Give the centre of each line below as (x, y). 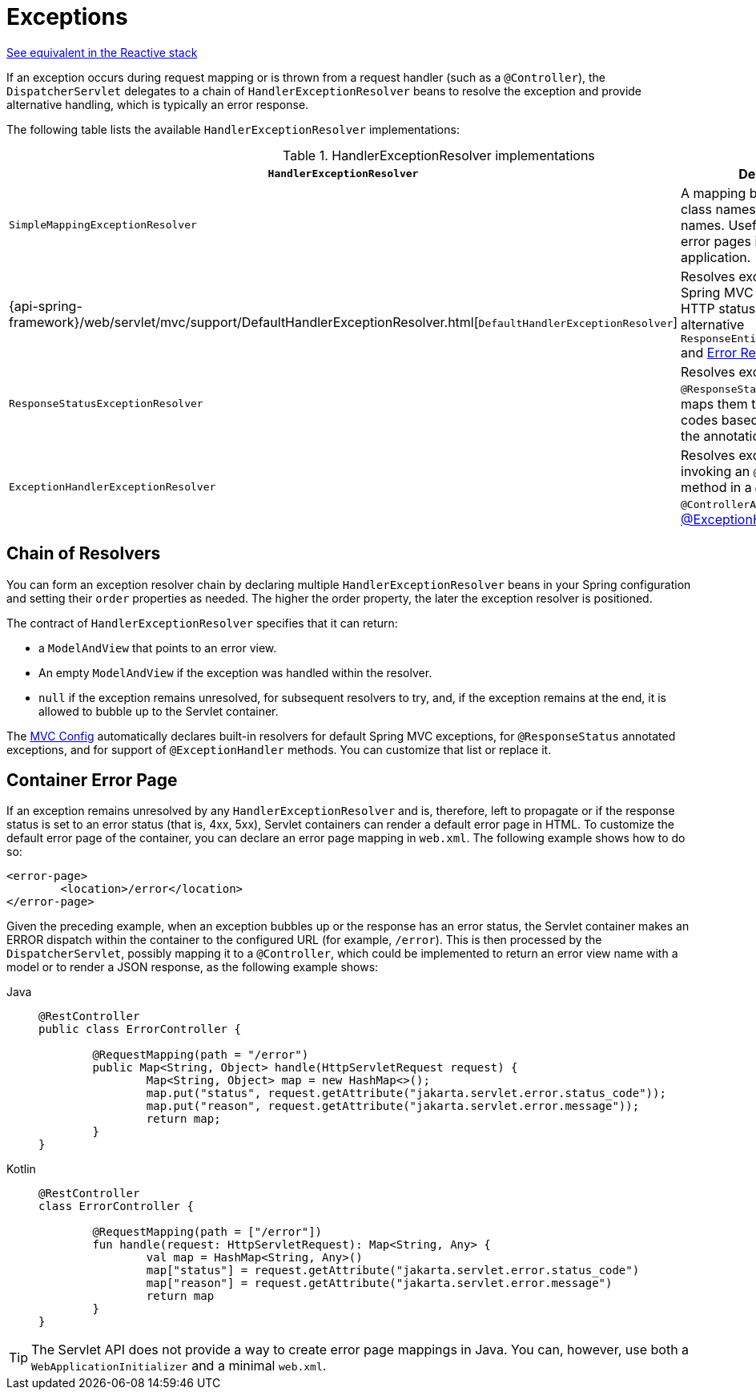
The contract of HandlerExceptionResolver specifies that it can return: (202, 623)
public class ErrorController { (140, 1029)
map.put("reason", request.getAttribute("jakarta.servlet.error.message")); (393, 1106)
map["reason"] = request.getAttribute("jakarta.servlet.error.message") (379, 1283)
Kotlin (21, 1169)
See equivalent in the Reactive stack (102, 52)
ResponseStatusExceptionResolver (106, 404)
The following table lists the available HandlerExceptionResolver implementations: (233, 129)
